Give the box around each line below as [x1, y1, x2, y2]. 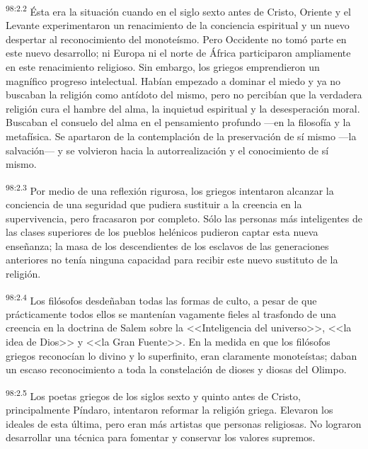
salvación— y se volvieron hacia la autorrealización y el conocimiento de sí [6, 142, 329, 157]
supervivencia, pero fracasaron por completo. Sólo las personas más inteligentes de [6, 210, 362, 225]
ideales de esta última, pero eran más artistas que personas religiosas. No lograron [6, 416, 362, 431]
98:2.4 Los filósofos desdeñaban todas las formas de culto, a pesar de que [6, 290, 317, 307]
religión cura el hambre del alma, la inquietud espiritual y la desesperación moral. [6, 101, 360, 115]
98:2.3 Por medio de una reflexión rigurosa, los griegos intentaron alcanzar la [6, 181, 334, 198]
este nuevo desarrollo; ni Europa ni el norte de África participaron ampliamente [6, 45, 351, 60]
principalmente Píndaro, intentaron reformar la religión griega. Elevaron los [6, 402, 333, 417]
